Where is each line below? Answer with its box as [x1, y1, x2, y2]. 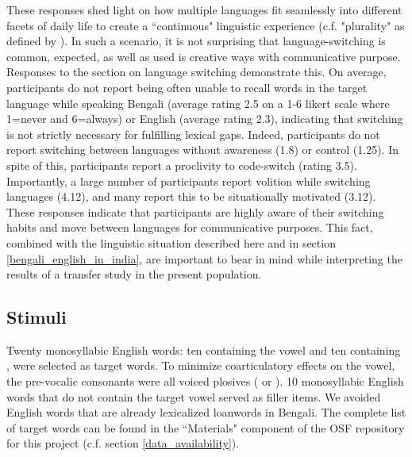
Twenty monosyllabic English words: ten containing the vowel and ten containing [6, 341, 401, 358]
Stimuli [6, 305, 67, 329]
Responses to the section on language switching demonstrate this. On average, [6, 63, 387, 80]
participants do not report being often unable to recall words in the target [6, 79, 368, 95]
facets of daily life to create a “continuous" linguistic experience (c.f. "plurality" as [6, 17, 405, 33]
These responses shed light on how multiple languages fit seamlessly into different [6, 2, 402, 17]
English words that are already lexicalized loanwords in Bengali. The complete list [6, 404, 406, 421]
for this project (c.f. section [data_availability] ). [6, 435, 240, 451]
